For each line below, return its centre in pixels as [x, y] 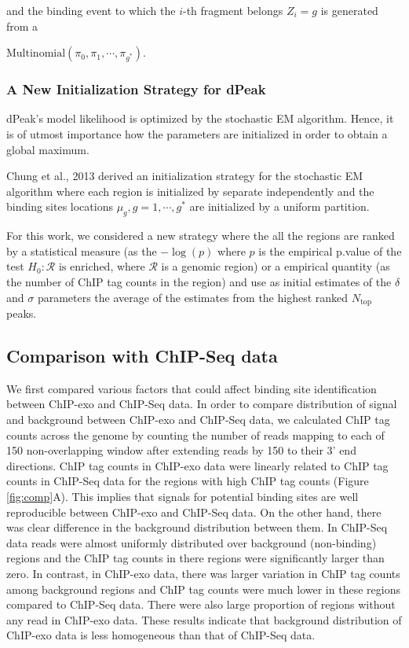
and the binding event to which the [91, 10]
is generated [349, 10]
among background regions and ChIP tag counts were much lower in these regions [203, 589]
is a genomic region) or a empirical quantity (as [276, 266]
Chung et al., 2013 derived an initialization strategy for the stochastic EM [185, 176]
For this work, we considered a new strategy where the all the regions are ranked [201, 236]
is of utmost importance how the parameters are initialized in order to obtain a [197, 134]
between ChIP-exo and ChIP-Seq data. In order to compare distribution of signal [202, 404]
